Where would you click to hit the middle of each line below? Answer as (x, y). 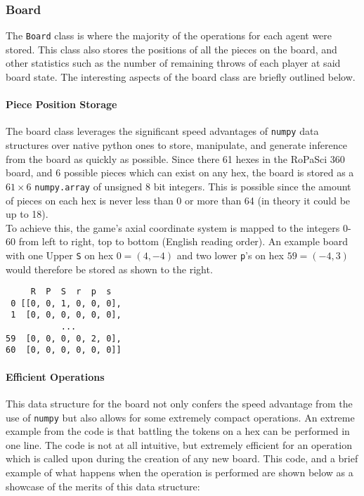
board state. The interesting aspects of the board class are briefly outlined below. (181, 77)
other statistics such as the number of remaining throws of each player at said (173, 63)
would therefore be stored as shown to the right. (109, 269)
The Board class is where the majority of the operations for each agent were (169, 35)
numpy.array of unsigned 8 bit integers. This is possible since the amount (193, 186)
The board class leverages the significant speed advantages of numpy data (162, 131)
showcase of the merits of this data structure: (103, 486)
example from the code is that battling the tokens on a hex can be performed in (178, 431)
